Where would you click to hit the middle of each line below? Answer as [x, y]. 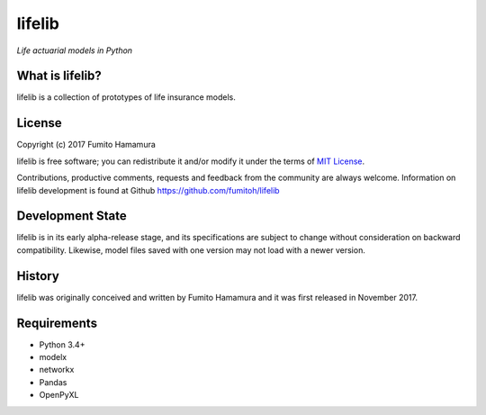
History [38, 276]
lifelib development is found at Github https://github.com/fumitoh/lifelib [148, 190]
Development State [72, 216]
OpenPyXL [59, 395]
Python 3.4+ [62, 344]
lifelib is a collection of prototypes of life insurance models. [126, 97]
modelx [53, 357]
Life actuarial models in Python [75, 50]
